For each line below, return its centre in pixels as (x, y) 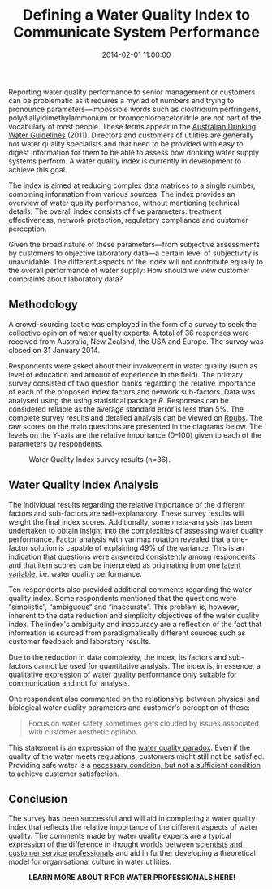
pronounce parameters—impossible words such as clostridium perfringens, (135, 109)
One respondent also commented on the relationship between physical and (134, 699)
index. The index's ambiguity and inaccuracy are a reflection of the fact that (135, 624)
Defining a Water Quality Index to (136, 15)
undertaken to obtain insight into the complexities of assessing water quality (136, 530)
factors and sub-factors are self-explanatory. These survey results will (126, 513)
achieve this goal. (38, 169)
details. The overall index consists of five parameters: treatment (115, 211)
